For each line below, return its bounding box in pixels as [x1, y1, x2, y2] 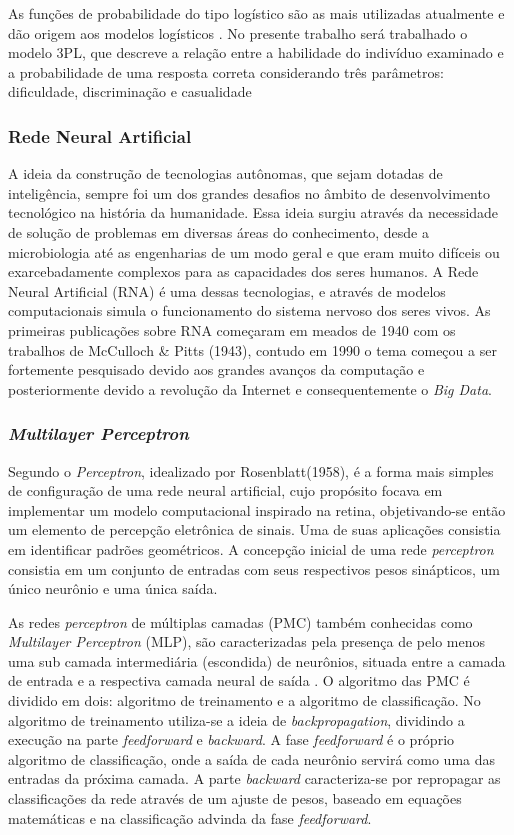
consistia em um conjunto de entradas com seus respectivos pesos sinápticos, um [8, 558, 501, 579]
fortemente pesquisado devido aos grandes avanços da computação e [8, 359, 425, 380]
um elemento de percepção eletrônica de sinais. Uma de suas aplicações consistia [8, 519, 501, 540]
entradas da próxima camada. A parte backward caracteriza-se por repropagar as [8, 768, 501, 789]
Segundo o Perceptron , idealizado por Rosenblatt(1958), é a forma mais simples [8, 460, 494, 481]
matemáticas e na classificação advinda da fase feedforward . [8, 807, 372, 828]
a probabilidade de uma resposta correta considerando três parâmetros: [8, 61, 444, 82]
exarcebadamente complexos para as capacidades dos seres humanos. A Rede [8, 261, 479, 282]
